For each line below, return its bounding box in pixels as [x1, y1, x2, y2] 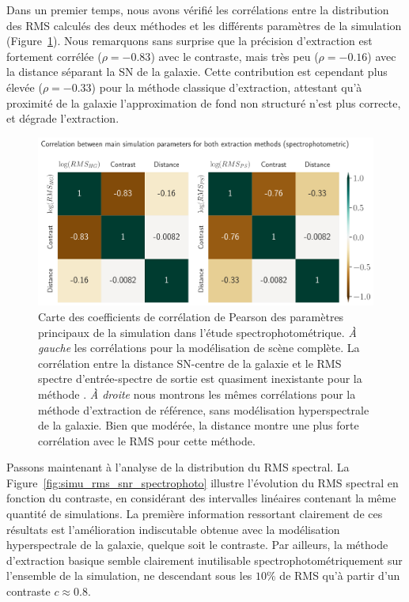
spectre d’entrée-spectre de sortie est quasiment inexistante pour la [38, 370, 362, 387]
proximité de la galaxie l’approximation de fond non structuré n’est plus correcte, [6, 94, 401, 111]
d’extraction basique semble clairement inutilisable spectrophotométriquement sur [6, 551, 403, 568]
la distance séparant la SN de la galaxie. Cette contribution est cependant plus [6, 63, 388, 80]
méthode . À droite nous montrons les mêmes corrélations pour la [38, 385, 356, 402]
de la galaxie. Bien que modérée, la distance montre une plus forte [38, 417, 359, 434]
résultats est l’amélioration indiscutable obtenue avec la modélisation [6, 521, 340, 537]
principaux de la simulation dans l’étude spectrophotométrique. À [38, 324, 357, 340]
